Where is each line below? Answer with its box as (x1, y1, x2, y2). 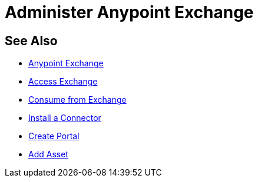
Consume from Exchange (28, 95, 127, 105)
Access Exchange (28, 76, 98, 87)
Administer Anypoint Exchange (5, 2, 254, 22)
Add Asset (28, 149, 68, 160)
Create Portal (28, 131, 80, 141)
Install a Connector (28, 113, 101, 123)
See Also (5, 33, 58, 48)
